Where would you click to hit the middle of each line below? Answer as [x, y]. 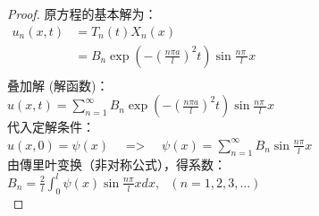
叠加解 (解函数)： [58, 85]
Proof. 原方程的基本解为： [82, 13]
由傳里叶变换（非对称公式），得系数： [117, 164]
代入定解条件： [51, 127]
